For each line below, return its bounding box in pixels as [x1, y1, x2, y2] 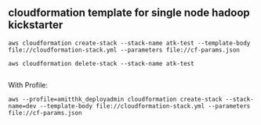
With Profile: [8, 80, 49, 89]
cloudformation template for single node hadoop [8, 6, 251, 20]
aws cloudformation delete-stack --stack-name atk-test [8, 59, 194, 67]
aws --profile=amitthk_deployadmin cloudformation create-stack [8, 95, 223, 103]
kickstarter [8, 19, 63, 32]
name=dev [8, 102, 37, 110]
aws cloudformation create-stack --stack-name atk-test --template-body [8, 39, 251, 47]
